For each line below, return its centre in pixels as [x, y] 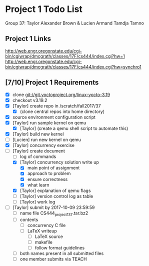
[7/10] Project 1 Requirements [52, 83]
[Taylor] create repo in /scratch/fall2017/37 [56, 105]
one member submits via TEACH [53, 259]
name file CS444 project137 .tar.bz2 [54, 213]
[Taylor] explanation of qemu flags [55, 190]
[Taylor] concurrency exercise [43, 145]
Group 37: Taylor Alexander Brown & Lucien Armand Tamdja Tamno [74, 23]
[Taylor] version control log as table [56, 196]
